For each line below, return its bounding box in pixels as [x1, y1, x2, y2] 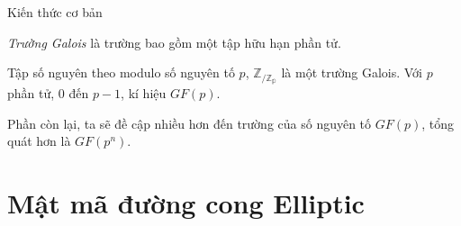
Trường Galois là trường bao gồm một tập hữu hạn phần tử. [7, 32, 341, 51]
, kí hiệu [121, 84, 167, 103]
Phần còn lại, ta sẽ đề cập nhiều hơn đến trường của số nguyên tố [7, 113, 372, 132]
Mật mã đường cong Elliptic [7, 185, 365, 221]
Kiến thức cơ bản [7, 3, 103, 21]
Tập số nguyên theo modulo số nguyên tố [7, 63, 235, 82]
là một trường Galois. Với [281, 63, 422, 82]
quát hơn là [7, 131, 71, 150]
